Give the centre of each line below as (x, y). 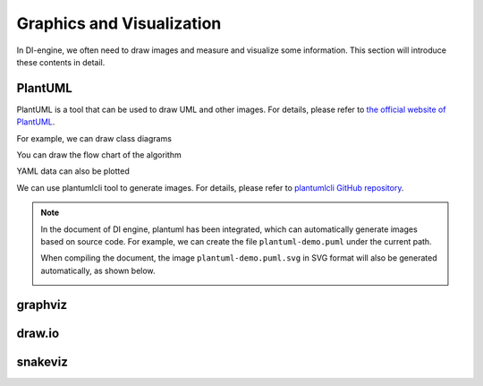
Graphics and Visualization (119, 23)
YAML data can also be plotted (73, 171)
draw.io (38, 333)
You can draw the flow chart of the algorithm (99, 155)
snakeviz (42, 361)
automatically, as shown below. (98, 270)
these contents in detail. (61, 62)
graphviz (42, 305)
